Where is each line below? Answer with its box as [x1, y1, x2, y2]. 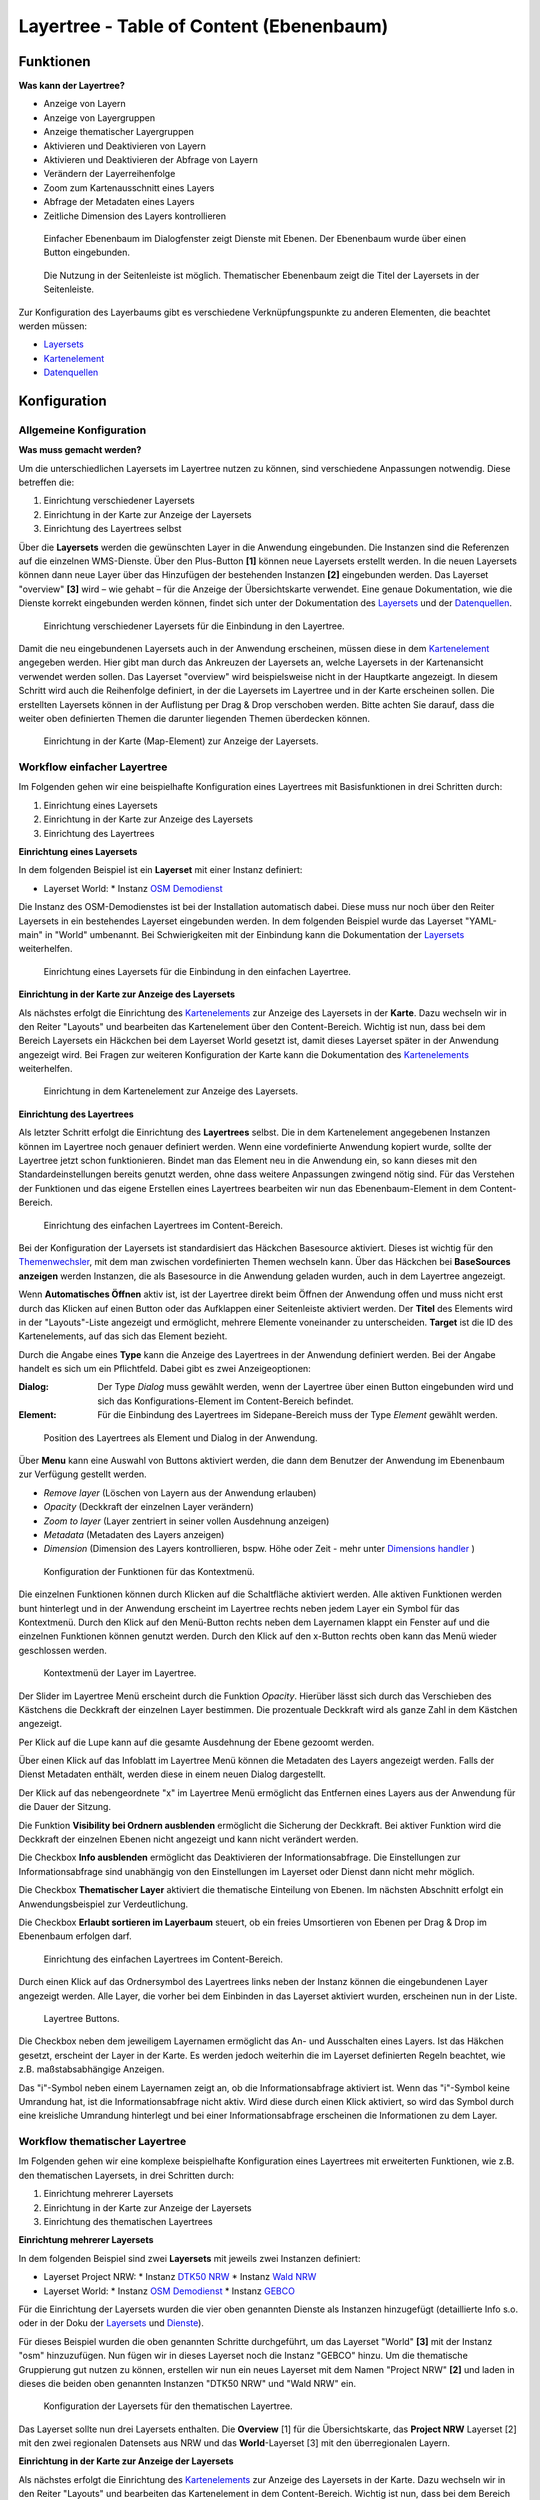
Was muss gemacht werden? [18, 444, 142, 456]
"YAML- [465, 915, 497, 927]
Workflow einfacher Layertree [18, 760, 168, 774]
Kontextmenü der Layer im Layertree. [43, 1667, 197, 1679]
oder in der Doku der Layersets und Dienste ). [18, 2317, 205, 2329]
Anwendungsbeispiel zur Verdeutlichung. [18, 1898, 189, 1910]
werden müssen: [18, 320, 88, 332]
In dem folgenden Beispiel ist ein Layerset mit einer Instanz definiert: [18, 864, 303, 876]
